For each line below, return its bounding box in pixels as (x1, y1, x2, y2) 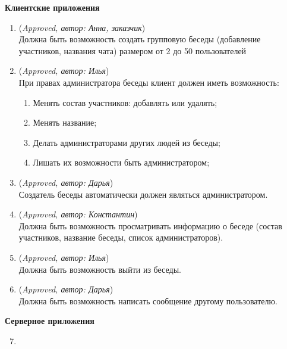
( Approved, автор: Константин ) (18, 208, 138, 220)
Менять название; (33, 116, 97, 129)
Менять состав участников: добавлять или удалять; (33, 96, 217, 108)
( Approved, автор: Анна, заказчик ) (18, 21, 146, 33)
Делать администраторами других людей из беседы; (33, 136, 220, 148)
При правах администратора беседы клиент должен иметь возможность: (18, 76, 279, 88)
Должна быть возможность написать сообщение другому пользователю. (18, 294, 277, 307)
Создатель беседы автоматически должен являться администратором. (18, 188, 268, 200)
